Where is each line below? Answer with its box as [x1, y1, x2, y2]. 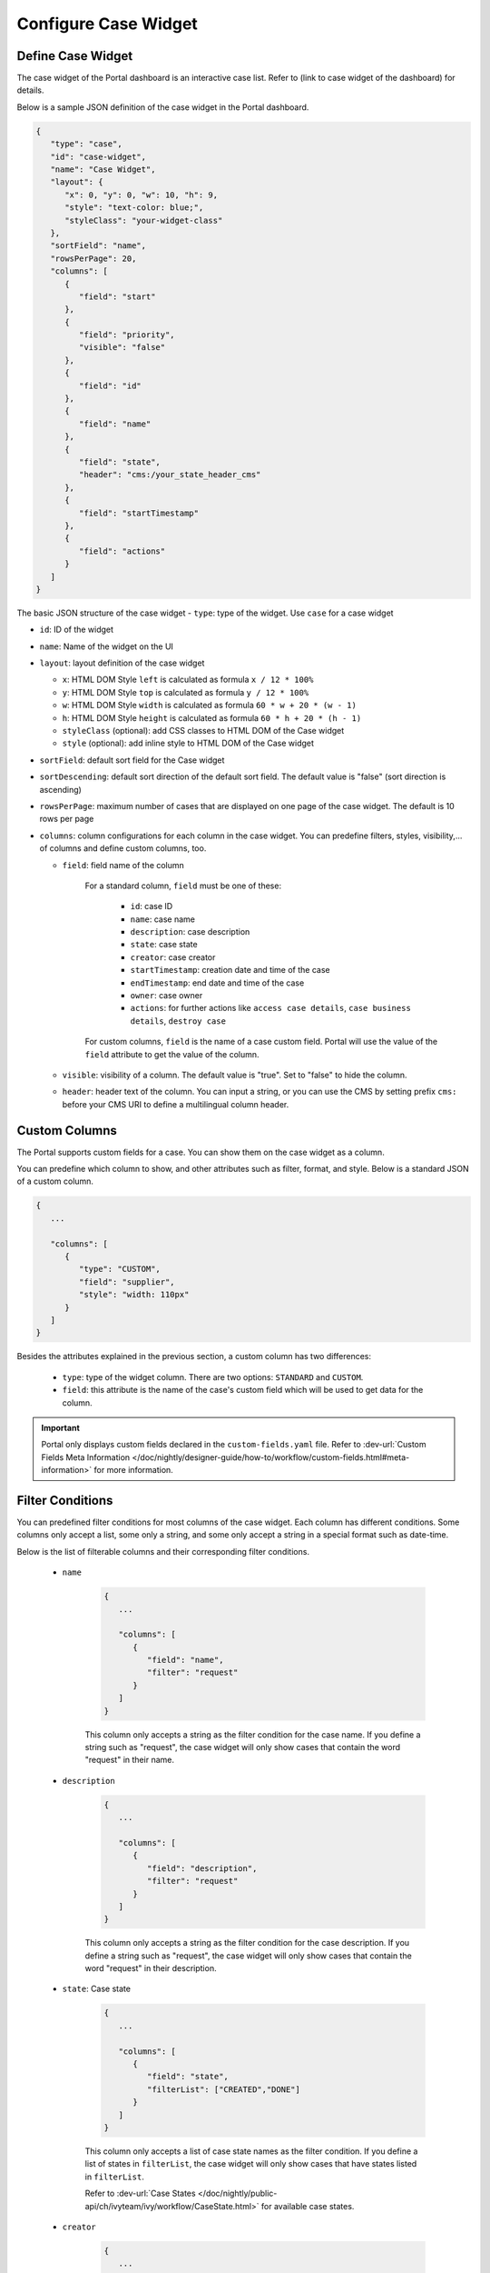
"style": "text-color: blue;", [64, 203, 204, 213]
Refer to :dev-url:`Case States [84, 2188, 196, 2199]
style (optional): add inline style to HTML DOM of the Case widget [62, 737, 315, 749]
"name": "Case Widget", [50, 165, 156, 175]
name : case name [130, 914, 195, 925]
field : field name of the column [62, 859, 185, 870]
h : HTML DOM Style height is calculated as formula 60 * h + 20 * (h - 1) [62, 712, 362, 723]
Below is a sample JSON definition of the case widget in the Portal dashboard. [16, 101, 309, 113]
